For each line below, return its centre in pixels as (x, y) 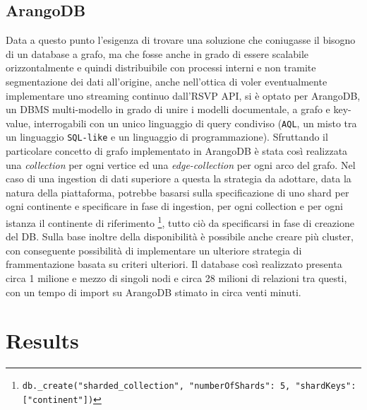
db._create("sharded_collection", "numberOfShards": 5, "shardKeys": (189, 386)
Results (42, 340)
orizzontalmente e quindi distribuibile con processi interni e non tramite (161, 68)
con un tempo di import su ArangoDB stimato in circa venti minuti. (154, 292)
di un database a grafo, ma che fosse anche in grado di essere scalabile (157, 53)
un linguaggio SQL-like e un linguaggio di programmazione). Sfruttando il (167, 137)
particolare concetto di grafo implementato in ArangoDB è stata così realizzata (177, 151)
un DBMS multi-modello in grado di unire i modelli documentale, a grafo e (168, 109)
